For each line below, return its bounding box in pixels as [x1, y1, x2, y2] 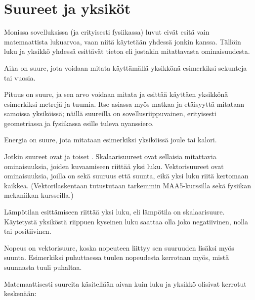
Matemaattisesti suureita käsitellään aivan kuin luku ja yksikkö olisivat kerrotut [4, 278, 247, 289]
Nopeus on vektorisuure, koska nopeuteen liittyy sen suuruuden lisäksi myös [4, 242, 234, 253]
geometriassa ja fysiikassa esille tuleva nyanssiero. [4, 118, 154, 128]
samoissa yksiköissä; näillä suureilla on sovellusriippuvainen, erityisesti [4, 108, 216, 119]
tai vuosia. [4, 72, 36, 83]
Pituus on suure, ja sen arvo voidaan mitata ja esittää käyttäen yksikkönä [4, 89, 228, 99]
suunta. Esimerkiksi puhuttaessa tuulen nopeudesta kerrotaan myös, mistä [4, 252, 229, 262]
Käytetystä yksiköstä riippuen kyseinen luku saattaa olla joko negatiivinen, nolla [4, 216, 248, 226]
